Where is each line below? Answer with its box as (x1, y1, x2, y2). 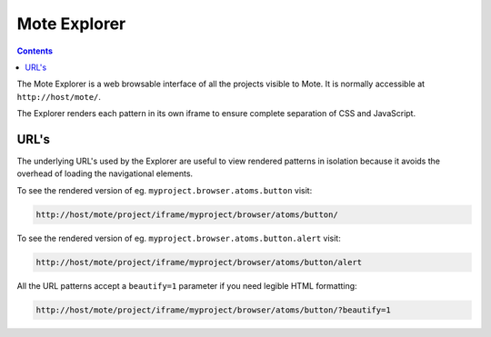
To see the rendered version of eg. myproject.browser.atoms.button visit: (16, 184, 313, 195)
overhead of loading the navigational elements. (16, 168, 194, 179)
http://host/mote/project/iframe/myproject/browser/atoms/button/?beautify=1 (35, 304, 391, 315)
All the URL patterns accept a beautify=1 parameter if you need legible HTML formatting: (16, 280, 358, 291)
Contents (16, 45, 54, 56)
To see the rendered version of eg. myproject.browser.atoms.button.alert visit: (16, 233, 341, 243)
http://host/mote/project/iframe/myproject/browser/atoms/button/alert (35, 257, 363, 267)
